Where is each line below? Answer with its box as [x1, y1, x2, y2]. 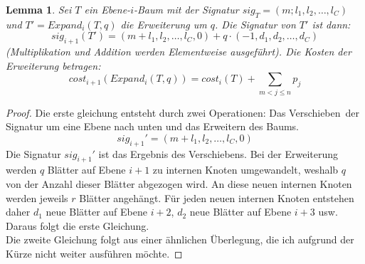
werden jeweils [6, 190, 68, 205]
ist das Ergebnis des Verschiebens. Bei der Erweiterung [98, 146, 339, 161]
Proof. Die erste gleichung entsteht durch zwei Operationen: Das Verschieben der [6, 105, 360, 120]
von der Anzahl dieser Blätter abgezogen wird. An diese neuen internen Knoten [6, 176, 352, 191]
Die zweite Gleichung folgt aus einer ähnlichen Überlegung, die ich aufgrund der [6, 232, 354, 247]
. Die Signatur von [215, 16, 296, 31]
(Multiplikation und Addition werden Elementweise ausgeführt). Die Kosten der [6, 44, 351, 59]
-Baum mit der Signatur [133, 2, 239, 16]
